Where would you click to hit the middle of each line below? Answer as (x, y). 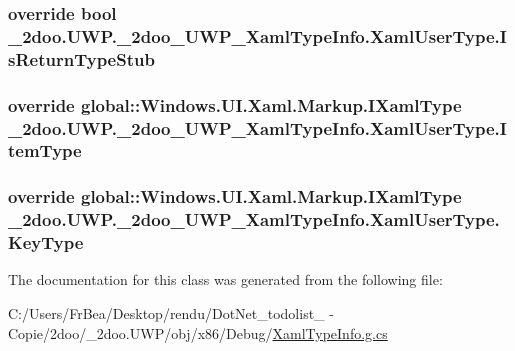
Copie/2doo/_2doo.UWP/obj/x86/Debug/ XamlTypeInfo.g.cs (198, 332)
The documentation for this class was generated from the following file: (225, 279)
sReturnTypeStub (81, 58)
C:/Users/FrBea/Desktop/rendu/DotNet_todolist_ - (171, 313)
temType (45, 150)
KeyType (46, 242)
